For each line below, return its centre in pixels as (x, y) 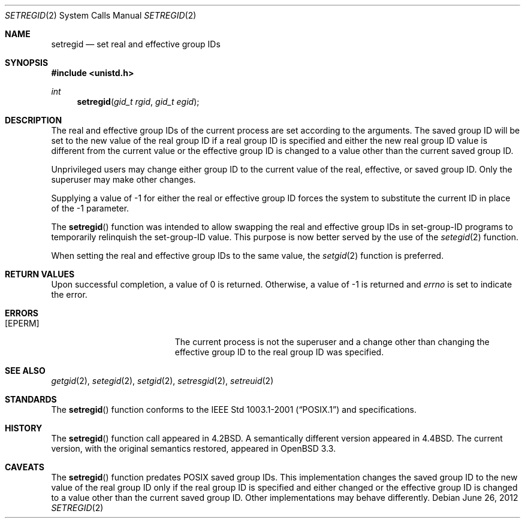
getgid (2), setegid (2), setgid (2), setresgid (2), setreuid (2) (162, 381)
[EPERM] (22, 323)
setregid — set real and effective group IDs (136, 44)
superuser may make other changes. (123, 179)
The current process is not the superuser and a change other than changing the (332, 342)
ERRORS (22, 313)
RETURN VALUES (40, 274)
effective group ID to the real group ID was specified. (279, 352)
